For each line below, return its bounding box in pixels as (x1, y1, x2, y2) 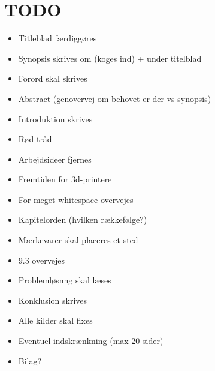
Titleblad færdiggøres (18, 32, 97, 44)
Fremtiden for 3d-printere (18, 173, 112, 185)
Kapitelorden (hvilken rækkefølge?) (18, 213, 147, 226)
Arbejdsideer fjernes (18, 152, 92, 165)
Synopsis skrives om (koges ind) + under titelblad (18, 52, 202, 64)
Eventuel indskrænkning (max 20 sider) (18, 334, 163, 347)
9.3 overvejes (18, 253, 65, 266)
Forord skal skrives (18, 72, 87, 85)
